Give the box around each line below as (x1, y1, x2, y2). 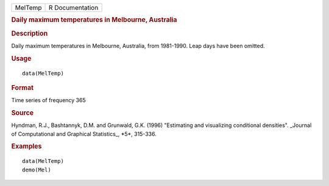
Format (11, 83, 34, 92)
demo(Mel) (22, 166, 51, 173)
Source (11, 109, 34, 117)
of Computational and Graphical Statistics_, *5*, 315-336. (11, 130, 157, 137)
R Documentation (49, 4, 99, 12)
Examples (11, 142, 42, 151)
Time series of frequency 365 (11, 97, 86, 104)
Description (11, 29, 48, 38)
